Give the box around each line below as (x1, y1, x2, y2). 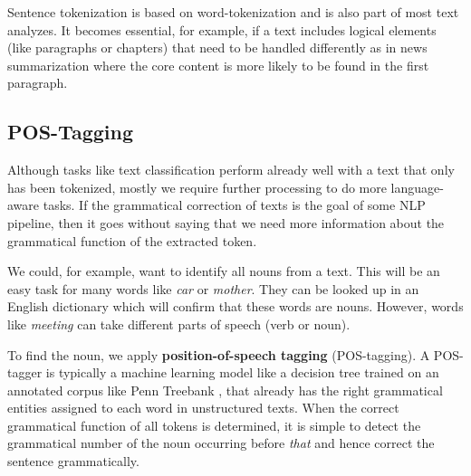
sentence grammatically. (7, 452, 139, 471)
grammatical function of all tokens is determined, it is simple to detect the (7, 415, 421, 434)
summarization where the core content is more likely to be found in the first (7, 55, 429, 74)
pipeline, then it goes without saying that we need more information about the (7, 213, 445, 232)
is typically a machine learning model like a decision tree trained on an (45, 363, 439, 382)
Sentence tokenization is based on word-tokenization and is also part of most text (7, 3, 459, 21)
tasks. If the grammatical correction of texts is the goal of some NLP (43, 195, 426, 214)
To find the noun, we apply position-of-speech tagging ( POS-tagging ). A (7, 345, 430, 364)
